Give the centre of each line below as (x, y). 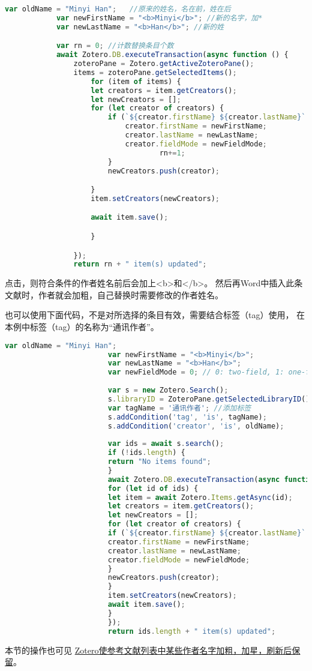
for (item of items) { (136, 81)
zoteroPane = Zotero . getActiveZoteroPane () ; (164, 64)
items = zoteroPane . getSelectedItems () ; (155, 72)
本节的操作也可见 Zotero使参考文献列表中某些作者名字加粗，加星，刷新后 (148, 650)
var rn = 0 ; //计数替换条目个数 (115, 46)
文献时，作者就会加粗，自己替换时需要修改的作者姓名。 (114, 294)
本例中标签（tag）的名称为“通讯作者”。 (82, 327)
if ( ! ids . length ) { (146, 453)
